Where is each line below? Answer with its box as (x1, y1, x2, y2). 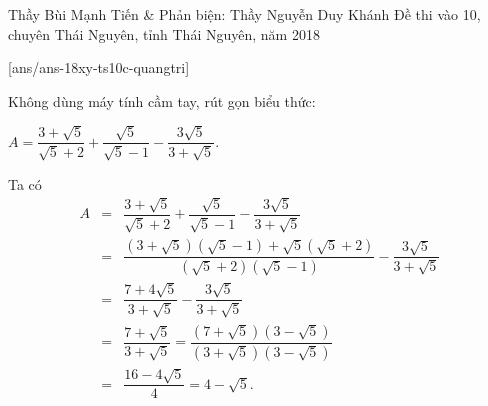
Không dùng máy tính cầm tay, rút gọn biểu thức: (8, 90, 316, 111)
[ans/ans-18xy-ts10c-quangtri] (8, 57, 190, 78)
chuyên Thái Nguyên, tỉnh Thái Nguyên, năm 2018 (8, 23, 320, 44)
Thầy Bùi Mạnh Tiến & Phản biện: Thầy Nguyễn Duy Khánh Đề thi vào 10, (8, 4, 481, 24)
